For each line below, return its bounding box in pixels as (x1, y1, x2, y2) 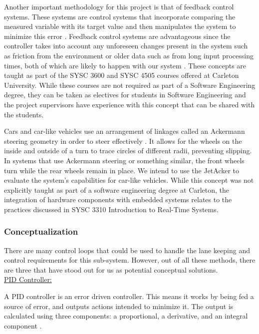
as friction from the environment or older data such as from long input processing (4, 50, 254, 60)
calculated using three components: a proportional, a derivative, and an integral (4, 311, 248, 321)
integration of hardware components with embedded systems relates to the (4, 194, 232, 205)
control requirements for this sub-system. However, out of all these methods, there (4, 255, 256, 265)
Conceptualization (4, 225, 78, 238)
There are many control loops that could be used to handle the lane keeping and (4, 245, 250, 255)
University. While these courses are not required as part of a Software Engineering (4, 79, 256, 90)
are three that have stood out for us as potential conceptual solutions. (4, 264, 218, 275)
